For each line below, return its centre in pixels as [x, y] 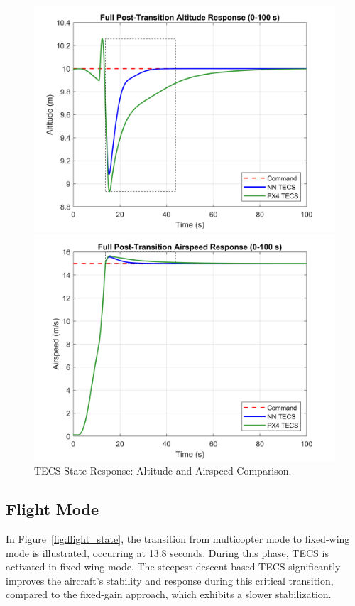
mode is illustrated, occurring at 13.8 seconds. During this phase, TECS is [167, 552]
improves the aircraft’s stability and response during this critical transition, [170, 580]
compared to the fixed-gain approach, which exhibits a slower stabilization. [169, 594]
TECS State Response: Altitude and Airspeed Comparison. [163, 471]
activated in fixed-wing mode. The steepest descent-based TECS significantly [173, 567]
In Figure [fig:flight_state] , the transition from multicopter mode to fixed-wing [178, 538]
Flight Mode [53, 509]
